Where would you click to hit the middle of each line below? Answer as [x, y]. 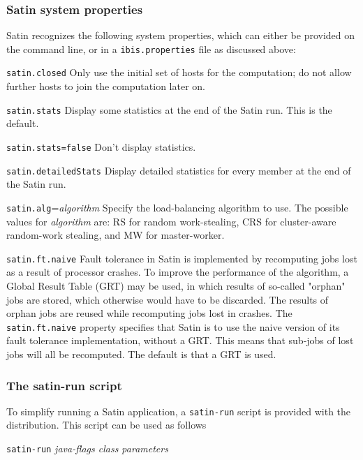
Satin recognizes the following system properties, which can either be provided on [181, 35]
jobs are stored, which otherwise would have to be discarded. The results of [168, 299]
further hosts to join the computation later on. [106, 86]
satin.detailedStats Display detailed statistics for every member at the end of [179, 170]
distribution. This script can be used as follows [106, 425]
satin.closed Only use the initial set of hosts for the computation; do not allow [179, 72]
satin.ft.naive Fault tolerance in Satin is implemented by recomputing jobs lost [182, 258]
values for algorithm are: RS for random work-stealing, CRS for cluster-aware [171, 221]
